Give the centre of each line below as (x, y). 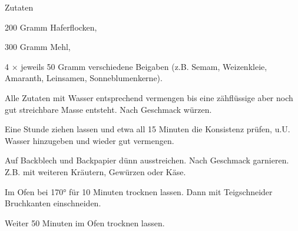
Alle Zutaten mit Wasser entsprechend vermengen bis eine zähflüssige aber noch (149, 97)
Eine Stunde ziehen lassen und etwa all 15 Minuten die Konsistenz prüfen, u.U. (148, 129)
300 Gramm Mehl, (38, 47)
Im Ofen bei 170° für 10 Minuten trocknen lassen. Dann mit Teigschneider (139, 191)
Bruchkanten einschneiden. (53, 203)
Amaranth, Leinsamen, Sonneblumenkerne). (84, 78)
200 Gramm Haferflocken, (51, 27)
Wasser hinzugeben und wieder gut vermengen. (90, 140)
